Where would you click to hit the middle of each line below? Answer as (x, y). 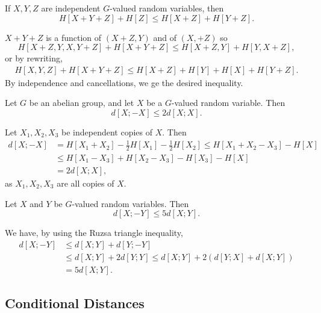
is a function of (74, 37)
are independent (71, 8)
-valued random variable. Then (228, 103)
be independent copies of (107, 132)
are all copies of (86, 183)
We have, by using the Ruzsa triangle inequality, (94, 233)
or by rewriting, (34, 58)
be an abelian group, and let (82, 103)
